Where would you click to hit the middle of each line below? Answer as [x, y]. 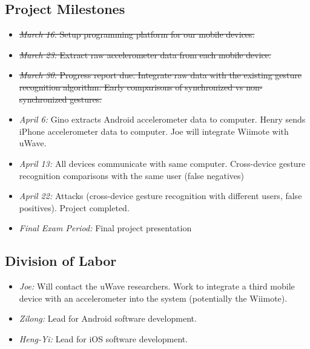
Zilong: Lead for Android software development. [108, 318]
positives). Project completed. [74, 207]
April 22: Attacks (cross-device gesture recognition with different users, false [160, 196]
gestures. [86, 99]
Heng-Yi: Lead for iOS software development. [104, 338]
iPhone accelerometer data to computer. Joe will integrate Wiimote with [154, 131]
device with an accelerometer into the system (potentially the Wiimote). [153, 298]
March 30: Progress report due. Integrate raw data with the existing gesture [160, 75]
